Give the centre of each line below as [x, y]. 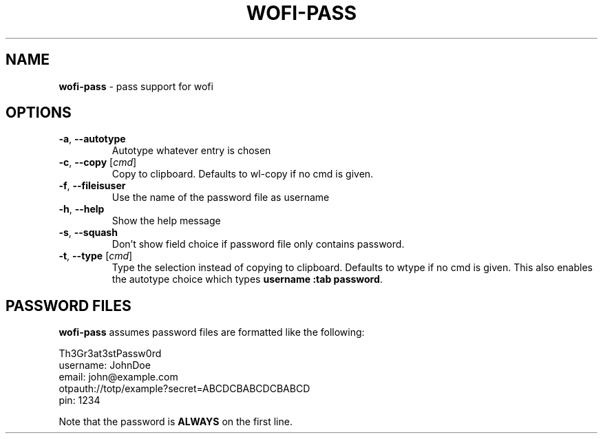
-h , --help [82, 209]
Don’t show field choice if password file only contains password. [258, 244]
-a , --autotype [92, 139]
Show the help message [166, 221]
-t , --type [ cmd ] [96, 256]
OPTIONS [39, 113]
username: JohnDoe [105, 365]
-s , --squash [88, 233]
